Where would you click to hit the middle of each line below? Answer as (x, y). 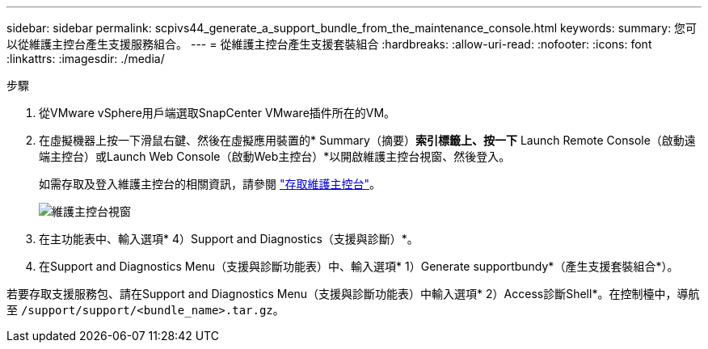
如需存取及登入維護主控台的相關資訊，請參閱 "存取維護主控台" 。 (210, 184)
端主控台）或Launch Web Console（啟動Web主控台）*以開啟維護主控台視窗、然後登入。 (275, 156)
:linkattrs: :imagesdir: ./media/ (86, 59)
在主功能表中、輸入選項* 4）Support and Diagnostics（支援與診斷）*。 (229, 239)
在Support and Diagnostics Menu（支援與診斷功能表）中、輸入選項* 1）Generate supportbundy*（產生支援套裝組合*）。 (359, 266)
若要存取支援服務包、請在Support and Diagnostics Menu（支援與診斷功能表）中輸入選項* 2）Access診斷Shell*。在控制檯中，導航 (353, 294)
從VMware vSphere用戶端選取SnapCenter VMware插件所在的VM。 (217, 113)
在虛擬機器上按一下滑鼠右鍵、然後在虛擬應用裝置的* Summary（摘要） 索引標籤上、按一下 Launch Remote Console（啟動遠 (367, 140)
